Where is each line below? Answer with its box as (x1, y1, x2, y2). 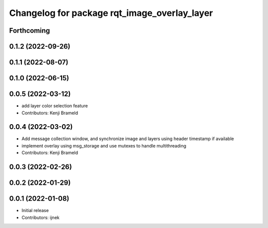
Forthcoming (9, 26, 50, 35)
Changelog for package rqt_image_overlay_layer (9, 7, 213, 18)
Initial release (21, 208, 49, 214)
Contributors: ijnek (21, 214, 60, 221)
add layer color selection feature (21, 103, 88, 109)
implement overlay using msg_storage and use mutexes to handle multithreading (21, 143, 187, 149)
